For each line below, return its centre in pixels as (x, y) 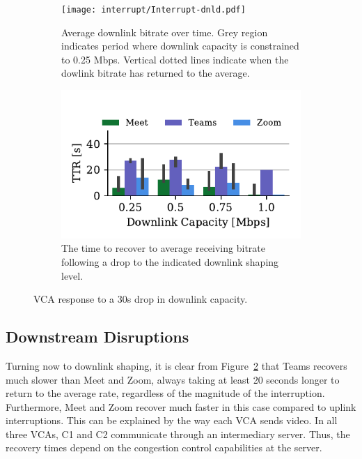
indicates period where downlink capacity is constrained (180, 46)
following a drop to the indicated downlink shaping (170, 261)
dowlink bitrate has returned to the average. (156, 73)
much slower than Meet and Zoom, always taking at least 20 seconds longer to (173, 379)
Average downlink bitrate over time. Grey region (165, 32)
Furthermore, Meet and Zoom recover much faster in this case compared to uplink (181, 406)
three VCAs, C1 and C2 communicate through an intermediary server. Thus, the (178, 434)
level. (72, 275)
